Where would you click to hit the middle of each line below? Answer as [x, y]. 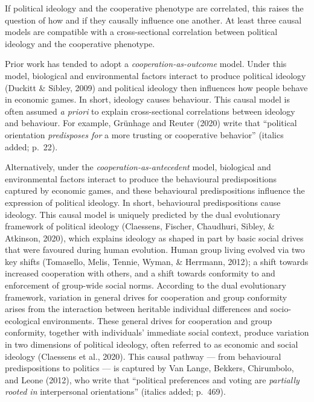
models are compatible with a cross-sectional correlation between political [141, 32]
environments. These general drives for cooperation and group [157, 320]
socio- [281, 309]
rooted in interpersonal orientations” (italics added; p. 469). [115, 391]
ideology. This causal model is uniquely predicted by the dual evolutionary [143, 214]
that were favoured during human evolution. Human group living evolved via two [155, 250]
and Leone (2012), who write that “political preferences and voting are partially [152, 379]
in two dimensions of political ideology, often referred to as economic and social [152, 344]
